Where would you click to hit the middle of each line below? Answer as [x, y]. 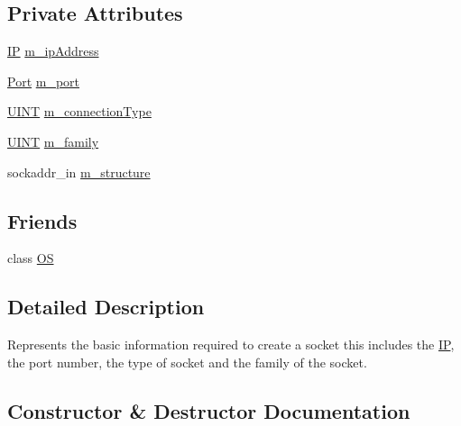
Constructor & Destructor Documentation [209, 410]
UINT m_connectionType [79, 111]
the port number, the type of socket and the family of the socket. [187, 362]
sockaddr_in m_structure [79, 172]
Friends [42, 220]
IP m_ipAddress [53, 51]
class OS [31, 258]
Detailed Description [106, 307]
